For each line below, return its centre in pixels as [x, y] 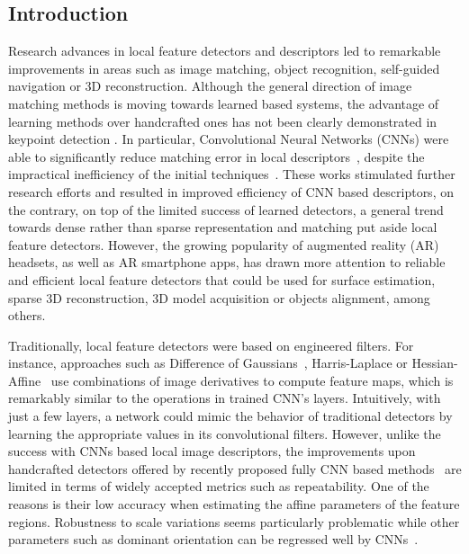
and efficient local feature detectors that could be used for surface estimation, [222, 279]
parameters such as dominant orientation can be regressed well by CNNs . [213, 539]
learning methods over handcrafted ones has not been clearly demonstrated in [223, 121]
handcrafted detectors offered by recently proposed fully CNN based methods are [235, 468]
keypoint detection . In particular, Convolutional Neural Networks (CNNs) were [229, 139]
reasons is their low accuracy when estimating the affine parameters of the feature [234, 504]
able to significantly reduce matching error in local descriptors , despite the [216, 156]
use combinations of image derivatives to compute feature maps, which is [252, 380]
